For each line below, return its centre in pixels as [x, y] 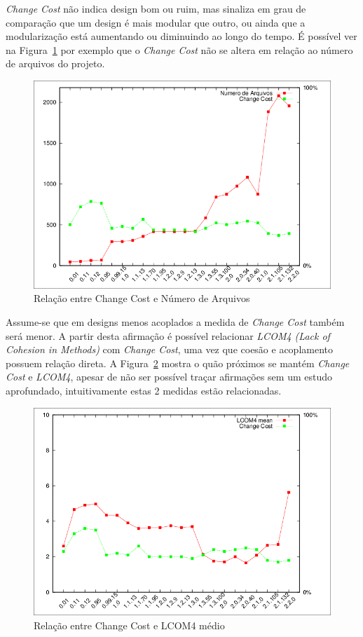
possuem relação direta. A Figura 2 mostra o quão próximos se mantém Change [178, 363]
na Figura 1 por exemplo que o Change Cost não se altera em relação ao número [179, 49]
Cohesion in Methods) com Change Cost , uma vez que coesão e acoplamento [170, 349]
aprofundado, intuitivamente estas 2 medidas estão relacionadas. [144, 390]
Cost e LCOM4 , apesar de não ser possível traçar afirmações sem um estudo [169, 377]
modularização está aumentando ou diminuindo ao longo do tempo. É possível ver [181, 36]
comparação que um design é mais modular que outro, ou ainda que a [156, 22]
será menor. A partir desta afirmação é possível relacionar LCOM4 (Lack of [168, 335]
